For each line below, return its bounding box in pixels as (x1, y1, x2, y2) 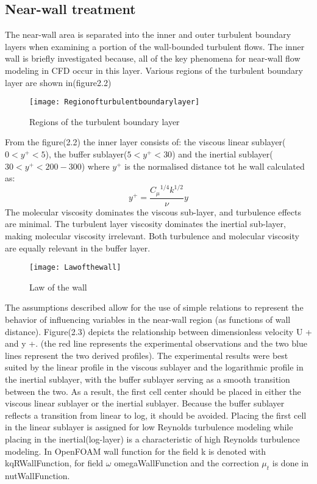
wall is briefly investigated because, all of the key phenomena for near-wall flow (5, 52, 301, 65)
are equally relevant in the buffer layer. (5, 241, 151, 254)
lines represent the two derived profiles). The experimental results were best (5, 349, 288, 361)
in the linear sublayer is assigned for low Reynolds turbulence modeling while (5, 421, 293, 433)
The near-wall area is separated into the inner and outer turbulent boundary (5, 28, 291, 41)
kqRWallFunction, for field (5, 457, 104, 469)
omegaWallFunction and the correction (114, 457, 259, 469)
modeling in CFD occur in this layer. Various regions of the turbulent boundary (5, 63, 303, 76)
